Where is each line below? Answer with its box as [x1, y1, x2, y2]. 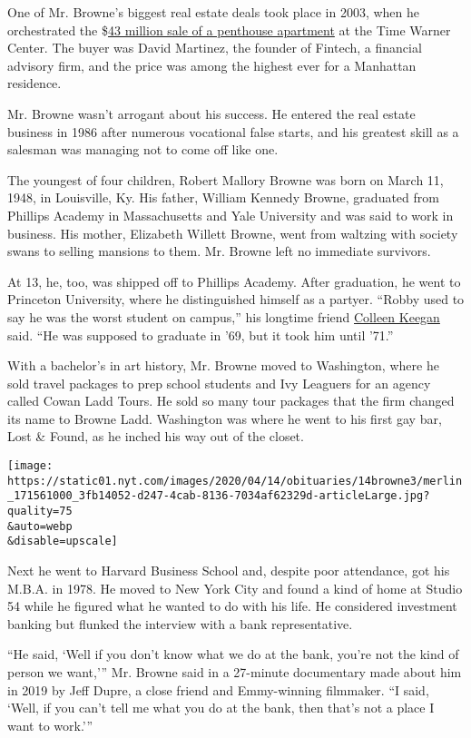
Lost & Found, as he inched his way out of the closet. [7, 427, 304, 446]
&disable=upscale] [7, 535, 118, 548]
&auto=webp [7, 519, 73, 533]
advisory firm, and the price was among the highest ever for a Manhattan [7, 55, 417, 74]
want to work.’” [7, 715, 93, 734]
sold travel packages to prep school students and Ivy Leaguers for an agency [7, 373, 431, 392]
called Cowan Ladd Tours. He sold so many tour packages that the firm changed [7, 391, 455, 410]
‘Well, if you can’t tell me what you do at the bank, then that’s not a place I [7, 698, 435, 717]
